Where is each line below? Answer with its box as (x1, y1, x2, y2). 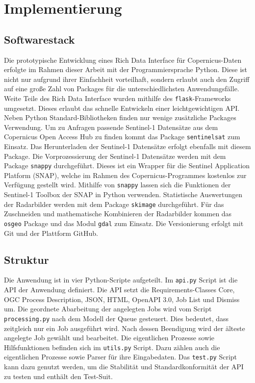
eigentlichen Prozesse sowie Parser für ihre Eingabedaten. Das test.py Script (4, 352, 237, 362)
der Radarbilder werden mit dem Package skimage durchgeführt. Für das (4, 199, 224, 209)
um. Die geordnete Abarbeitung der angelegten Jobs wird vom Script (4, 304, 212, 314)
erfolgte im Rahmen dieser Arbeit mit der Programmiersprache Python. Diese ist (4, 64, 248, 75)
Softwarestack (4, 31, 75, 47)
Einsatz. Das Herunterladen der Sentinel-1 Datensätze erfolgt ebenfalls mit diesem (4, 141, 251, 152)
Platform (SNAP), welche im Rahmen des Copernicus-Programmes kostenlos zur (4, 170, 247, 180)
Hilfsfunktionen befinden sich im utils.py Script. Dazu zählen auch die (4, 342, 220, 352)
